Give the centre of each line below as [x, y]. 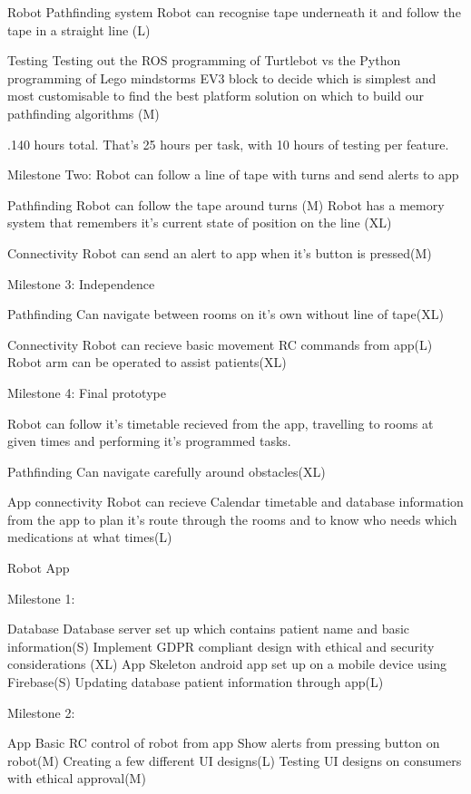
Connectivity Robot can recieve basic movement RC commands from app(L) [220, 344]
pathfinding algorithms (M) [83, 113]
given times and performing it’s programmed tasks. [149, 441]
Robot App [39, 568]
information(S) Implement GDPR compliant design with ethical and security [221, 646]
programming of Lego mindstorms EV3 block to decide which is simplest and [222, 77]
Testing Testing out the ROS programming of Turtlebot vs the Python [204, 60]
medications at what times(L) [90, 537]
